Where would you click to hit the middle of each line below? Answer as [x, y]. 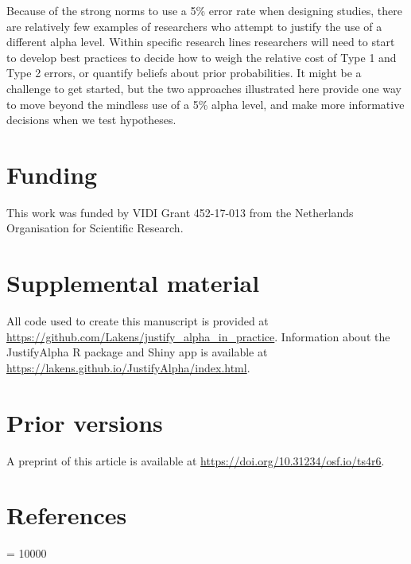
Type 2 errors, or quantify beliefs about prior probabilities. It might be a [184, 73]
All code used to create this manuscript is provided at [138, 321]
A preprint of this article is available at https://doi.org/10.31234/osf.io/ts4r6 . [196, 460]
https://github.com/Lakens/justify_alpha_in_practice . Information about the [198, 336]
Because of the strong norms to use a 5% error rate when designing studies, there [204, 10]
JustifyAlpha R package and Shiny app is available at [137, 352]
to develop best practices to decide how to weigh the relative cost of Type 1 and [202, 57]
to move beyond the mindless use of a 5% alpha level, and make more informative [205, 104]
